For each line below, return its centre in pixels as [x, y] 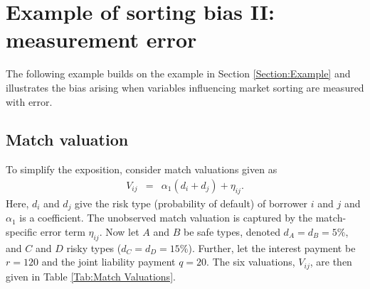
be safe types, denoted [232, 231]
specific [22, 231]
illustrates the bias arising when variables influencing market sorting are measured [185, 87]
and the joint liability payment [109, 262]
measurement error [101, 39]
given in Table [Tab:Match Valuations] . [91, 276]
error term [63, 231]
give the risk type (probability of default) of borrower [191, 203]
